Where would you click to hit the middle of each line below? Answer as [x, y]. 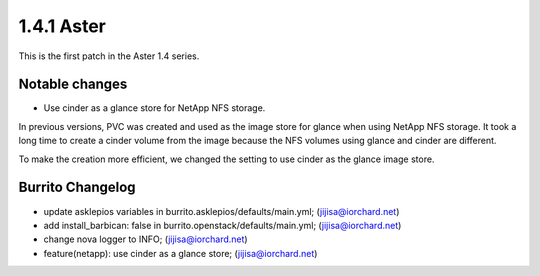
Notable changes [73, 84]
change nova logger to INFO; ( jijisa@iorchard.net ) [146, 239]
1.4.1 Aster [62, 26]
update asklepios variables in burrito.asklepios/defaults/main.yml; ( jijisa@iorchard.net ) [221, 211]
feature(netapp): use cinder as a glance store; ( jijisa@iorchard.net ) [180, 253]
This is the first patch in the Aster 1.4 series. [109, 56]
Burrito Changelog [77, 187]
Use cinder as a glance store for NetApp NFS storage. [154, 108]
